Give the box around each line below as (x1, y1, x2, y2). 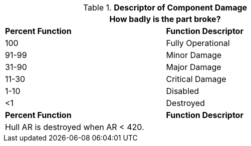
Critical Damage (166, 74, 226, 84)
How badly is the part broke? (109, 14, 221, 24)
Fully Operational (166, 38, 230, 48)
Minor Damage (166, 50, 222, 60)
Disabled (166, 86, 199, 96)
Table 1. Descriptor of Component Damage (83, 2, 247, 12)
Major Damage (166, 62, 221, 72)
